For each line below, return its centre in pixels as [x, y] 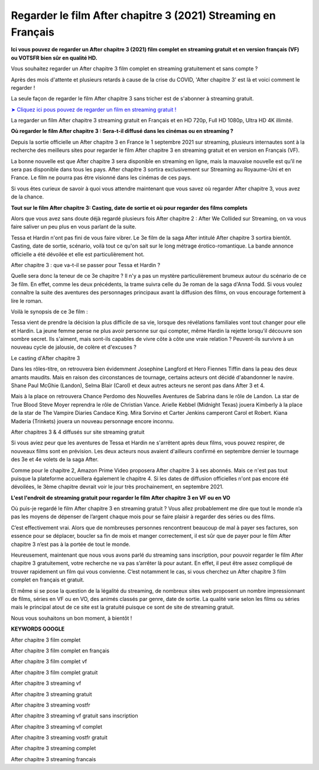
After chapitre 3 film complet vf [49, 661]
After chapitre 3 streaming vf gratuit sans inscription [74, 716]
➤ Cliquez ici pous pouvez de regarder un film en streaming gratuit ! [94, 109]
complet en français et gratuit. [48, 580]
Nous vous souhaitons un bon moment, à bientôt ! [71, 618]
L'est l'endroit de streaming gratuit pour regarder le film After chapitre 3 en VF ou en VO [121, 498]
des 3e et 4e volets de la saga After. [55, 459]
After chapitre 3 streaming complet [53, 748]
